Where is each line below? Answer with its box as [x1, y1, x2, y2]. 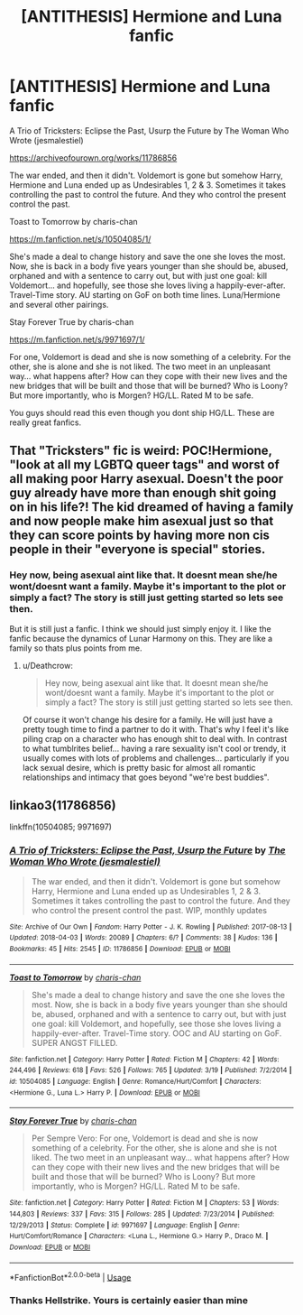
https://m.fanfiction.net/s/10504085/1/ [9, 233, 151, 245]
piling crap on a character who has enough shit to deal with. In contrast [22, 733, 288, 744]
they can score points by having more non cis [9, 528, 271, 543]
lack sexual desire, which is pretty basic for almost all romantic [22, 762, 256, 773]
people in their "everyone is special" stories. [9, 542, 266, 557]
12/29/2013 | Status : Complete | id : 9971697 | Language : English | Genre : [9, 1220, 241, 1229]
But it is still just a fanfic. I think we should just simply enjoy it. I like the [9, 623, 272, 634]
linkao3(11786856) [9, 798, 116, 813]
